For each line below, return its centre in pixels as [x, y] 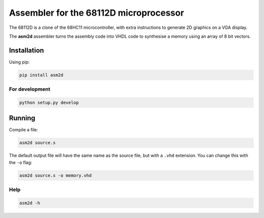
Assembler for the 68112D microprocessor [97, 13]
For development [30, 89]
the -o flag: [21, 162]
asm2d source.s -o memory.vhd [55, 175]
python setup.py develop [49, 102]
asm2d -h [30, 203]
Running [22, 118]
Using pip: [19, 62]
